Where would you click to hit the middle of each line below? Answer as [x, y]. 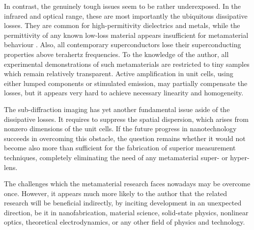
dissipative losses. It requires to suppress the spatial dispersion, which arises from [126, 119]
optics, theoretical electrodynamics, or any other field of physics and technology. [125, 222]
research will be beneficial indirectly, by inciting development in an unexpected [123, 203]
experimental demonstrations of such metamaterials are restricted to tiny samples [127, 64]
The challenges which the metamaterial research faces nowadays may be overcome [127, 184]
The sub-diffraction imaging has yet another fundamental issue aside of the [117, 109]
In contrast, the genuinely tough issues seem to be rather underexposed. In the [123, 6]
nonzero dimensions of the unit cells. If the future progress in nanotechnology [120, 129]
